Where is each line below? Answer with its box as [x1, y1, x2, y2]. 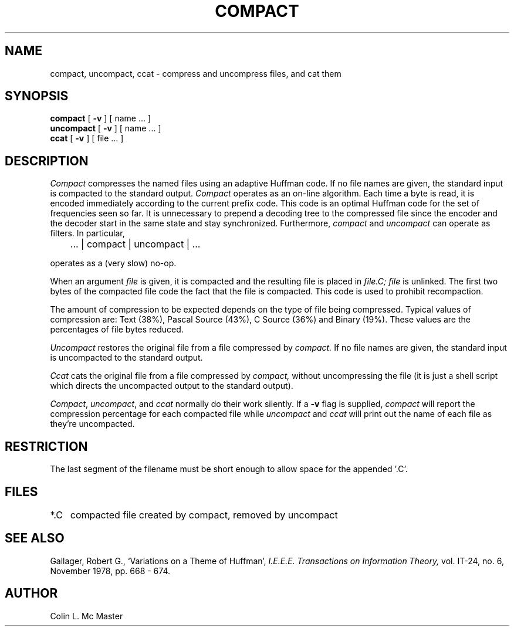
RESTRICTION [5, 439, 88, 454]
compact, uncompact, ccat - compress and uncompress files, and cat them [50, 68, 341, 79]
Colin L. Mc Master [50, 610, 123, 621]
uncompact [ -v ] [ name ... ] [50, 123, 161, 134]
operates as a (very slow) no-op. [50, 258, 177, 269]
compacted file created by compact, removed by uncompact [70, 508, 338, 521]
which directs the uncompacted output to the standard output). [50, 381, 293, 391]
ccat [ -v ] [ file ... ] [50, 133, 124, 144]
